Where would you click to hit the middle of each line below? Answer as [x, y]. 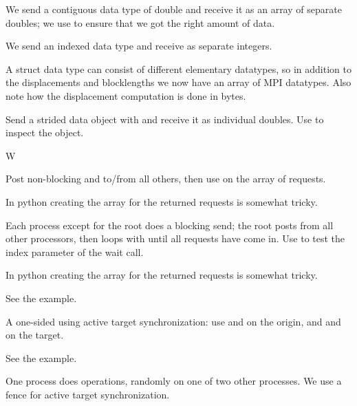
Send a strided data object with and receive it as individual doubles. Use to [165, 119]
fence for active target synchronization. [88, 394]
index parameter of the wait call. [75, 252]
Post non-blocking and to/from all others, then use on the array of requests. [166, 179]
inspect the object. [45, 132]
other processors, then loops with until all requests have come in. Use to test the [175, 238]
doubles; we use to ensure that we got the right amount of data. [140, 22]
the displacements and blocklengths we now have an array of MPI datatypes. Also [178, 82]
